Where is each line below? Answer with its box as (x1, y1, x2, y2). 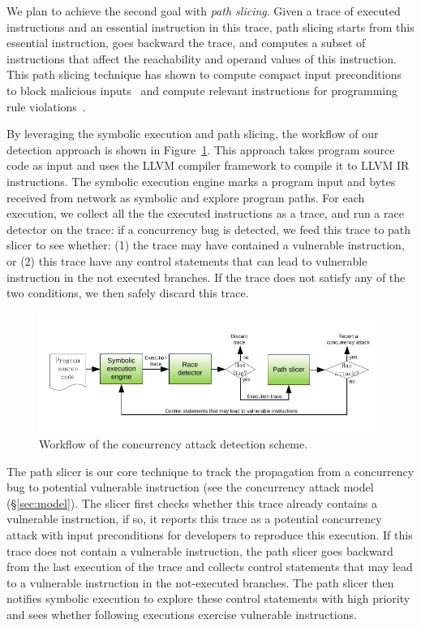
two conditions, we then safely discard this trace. (6, 284, 249, 301)
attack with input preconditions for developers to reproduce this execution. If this (6, 526, 413, 543)
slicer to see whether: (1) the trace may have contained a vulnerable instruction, (6, 236, 405, 253)
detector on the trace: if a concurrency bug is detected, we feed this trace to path (6, 220, 411, 237)
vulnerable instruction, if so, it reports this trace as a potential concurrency (6, 510, 382, 527)
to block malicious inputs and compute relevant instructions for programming (6, 81, 397, 98)
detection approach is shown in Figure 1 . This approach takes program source (6, 141, 395, 158)
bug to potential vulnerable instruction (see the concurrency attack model (6, 479, 374, 496)
